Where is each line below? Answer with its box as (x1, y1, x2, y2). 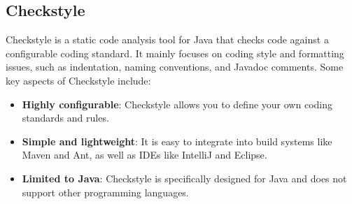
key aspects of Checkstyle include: (6, 73, 151, 87)
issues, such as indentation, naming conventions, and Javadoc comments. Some (6, 59, 344, 74)
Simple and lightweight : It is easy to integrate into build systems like (22, 133, 332, 148)
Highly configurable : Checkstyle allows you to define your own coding (22, 96, 332, 111)
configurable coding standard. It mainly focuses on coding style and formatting (6, 45, 344, 60)
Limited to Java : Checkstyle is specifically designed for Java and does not (22, 170, 347, 185)
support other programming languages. (22, 184, 189, 199)
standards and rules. (22, 110, 109, 125)
